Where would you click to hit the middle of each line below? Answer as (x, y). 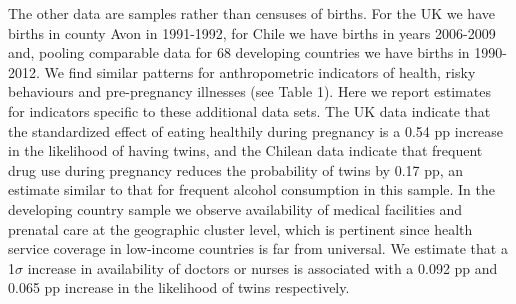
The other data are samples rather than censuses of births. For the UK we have (251, 13)
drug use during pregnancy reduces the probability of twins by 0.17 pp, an (236, 169)
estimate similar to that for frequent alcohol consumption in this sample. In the (252, 189)
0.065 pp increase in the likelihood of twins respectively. (179, 287)
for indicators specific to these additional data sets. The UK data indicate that (249, 110)
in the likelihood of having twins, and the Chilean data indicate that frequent (245, 150)
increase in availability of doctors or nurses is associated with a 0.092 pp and (262, 267)
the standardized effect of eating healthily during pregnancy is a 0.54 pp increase (256, 130)
